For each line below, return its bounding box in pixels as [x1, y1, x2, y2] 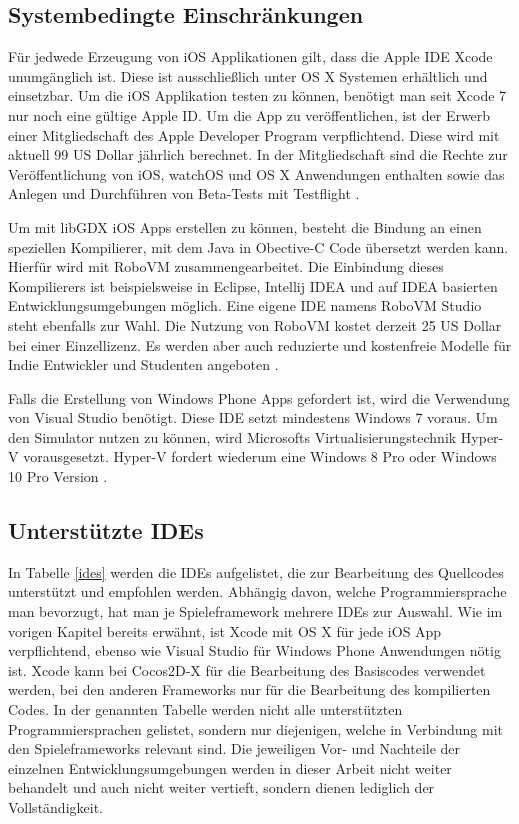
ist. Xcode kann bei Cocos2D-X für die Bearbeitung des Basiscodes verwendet [8, 659, 486, 680]
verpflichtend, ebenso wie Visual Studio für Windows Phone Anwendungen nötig [8, 640, 501, 661]
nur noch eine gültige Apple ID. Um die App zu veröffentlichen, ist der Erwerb [8, 104, 491, 125]
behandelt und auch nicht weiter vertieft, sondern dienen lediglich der [8, 777, 435, 798]
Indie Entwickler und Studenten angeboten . [8, 354, 279, 375]
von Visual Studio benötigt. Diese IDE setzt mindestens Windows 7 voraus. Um [8, 407, 498, 428]
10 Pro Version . [8, 466, 108, 487]
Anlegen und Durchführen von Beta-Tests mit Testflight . [8, 183, 360, 204]
